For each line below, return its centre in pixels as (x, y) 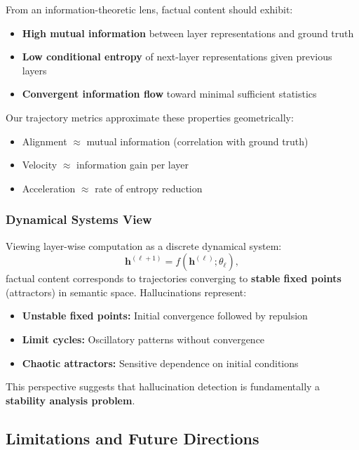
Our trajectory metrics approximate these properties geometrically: (150, 117)
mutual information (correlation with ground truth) (197, 141)
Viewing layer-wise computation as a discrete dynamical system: (144, 245)
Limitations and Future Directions (133, 438)
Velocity (40, 165)
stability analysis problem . (70, 400)
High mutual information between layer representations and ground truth (188, 33)
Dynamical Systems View (79, 219)
